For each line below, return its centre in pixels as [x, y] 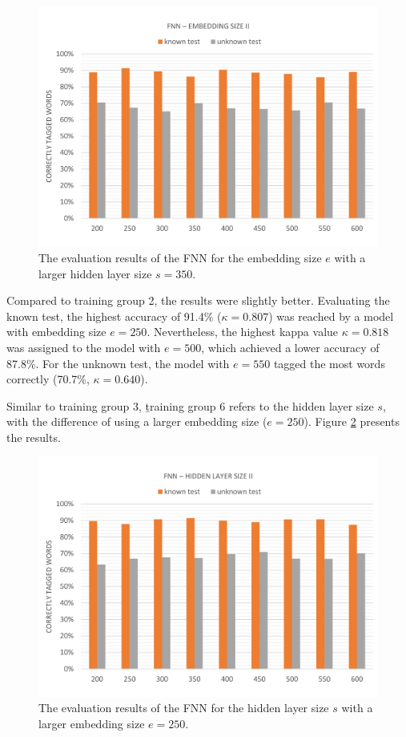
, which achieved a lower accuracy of [290, 347]
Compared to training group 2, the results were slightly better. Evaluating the [198, 300]
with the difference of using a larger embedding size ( [137, 421]
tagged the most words [329, 363]
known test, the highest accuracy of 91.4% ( [114, 316]
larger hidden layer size [95, 273]
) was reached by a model [331, 316]
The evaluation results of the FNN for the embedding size [180, 257]
